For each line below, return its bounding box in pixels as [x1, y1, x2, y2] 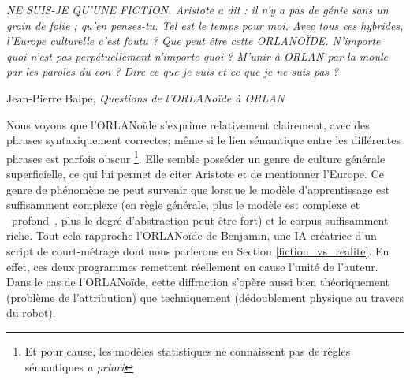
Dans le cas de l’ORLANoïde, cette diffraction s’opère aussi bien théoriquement [6, 274, 389, 290]
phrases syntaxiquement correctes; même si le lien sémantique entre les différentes [6, 132, 401, 148]
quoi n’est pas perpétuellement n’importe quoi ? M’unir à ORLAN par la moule [6, 47, 388, 64]
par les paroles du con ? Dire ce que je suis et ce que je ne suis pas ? [6, 63, 339, 80]
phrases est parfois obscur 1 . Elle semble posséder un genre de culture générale [6, 147, 386, 166]
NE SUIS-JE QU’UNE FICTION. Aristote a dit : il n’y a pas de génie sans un [6, 2, 389, 17]
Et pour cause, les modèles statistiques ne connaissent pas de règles [24, 342, 351, 359]
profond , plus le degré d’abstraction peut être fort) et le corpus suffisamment [11, 211, 389, 228]
